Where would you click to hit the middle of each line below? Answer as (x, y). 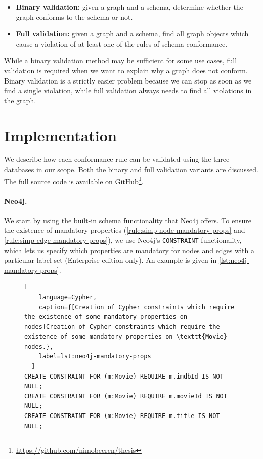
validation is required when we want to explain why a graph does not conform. (126, 70)
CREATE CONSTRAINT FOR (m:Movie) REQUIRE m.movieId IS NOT (126, 396)
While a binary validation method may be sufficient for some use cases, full (121, 60)
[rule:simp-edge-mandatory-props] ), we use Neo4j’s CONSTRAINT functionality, (123, 240)
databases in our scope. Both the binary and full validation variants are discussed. (131, 169)
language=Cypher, (68, 297)
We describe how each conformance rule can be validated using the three (117, 159)
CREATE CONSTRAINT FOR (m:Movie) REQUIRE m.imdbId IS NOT (124, 376)
